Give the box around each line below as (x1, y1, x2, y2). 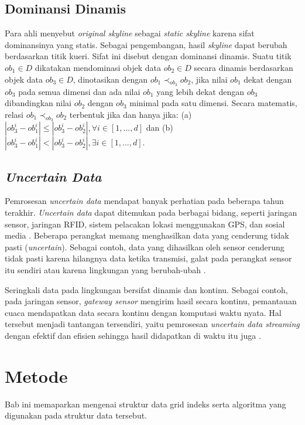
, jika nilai (191, 73, 228, 85)
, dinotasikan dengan (73, 73, 148, 85)
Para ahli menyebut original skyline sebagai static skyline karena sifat (5, 27, 255, 39)
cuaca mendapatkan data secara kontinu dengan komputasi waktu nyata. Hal (5, 306, 282, 318)
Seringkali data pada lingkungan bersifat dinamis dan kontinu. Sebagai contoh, (5, 283, 288, 295)
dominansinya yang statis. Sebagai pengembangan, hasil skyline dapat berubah (5, 38, 287, 50)
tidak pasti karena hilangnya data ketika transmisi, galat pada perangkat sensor (5, 252, 292, 264)
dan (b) (146, 121, 173, 134)
